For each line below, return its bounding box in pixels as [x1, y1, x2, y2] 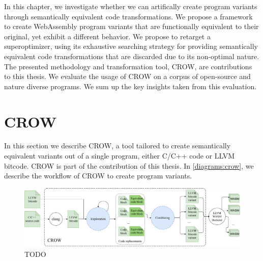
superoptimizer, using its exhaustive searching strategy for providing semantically [4, 41, 258, 51]
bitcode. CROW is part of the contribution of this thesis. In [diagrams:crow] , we [4, 160, 254, 171]
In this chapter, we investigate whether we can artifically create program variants [4, 1, 257, 11]
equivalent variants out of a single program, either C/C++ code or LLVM [4, 150, 235, 161]
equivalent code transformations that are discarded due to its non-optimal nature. [4, 50, 259, 61]
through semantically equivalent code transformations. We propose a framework [4, 11, 253, 21]
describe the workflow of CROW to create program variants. [4, 170, 192, 181]
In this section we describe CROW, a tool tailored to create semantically [4, 140, 231, 151]
